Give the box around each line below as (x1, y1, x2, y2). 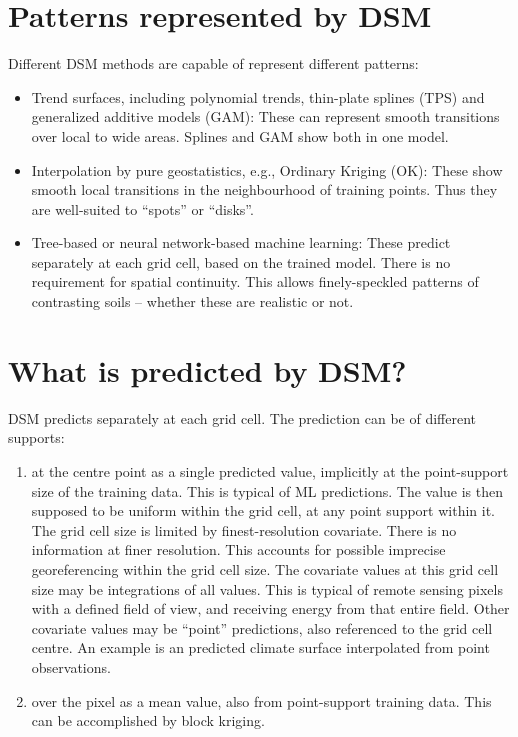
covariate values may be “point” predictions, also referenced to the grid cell (31, 617, 493, 638)
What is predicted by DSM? (8, 349, 407, 390)
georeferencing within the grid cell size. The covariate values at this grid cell (31, 558, 499, 579)
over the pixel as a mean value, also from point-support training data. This (31, 690, 492, 711)
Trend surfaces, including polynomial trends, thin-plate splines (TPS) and (31, 86, 485, 107)
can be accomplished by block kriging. (31, 710, 265, 731)
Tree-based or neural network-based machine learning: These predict (31, 232, 451, 253)
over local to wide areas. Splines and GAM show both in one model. (31, 125, 449, 146)
